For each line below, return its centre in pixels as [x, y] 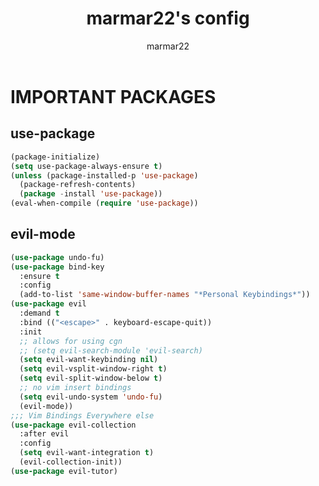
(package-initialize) [55, 157]
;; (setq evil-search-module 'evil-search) [111, 350]
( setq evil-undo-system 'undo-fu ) [91, 397]
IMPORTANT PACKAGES [113, 96]
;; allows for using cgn [71, 341]
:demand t [39, 313]
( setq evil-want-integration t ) [87, 453]
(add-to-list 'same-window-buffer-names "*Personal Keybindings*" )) [165, 295]
